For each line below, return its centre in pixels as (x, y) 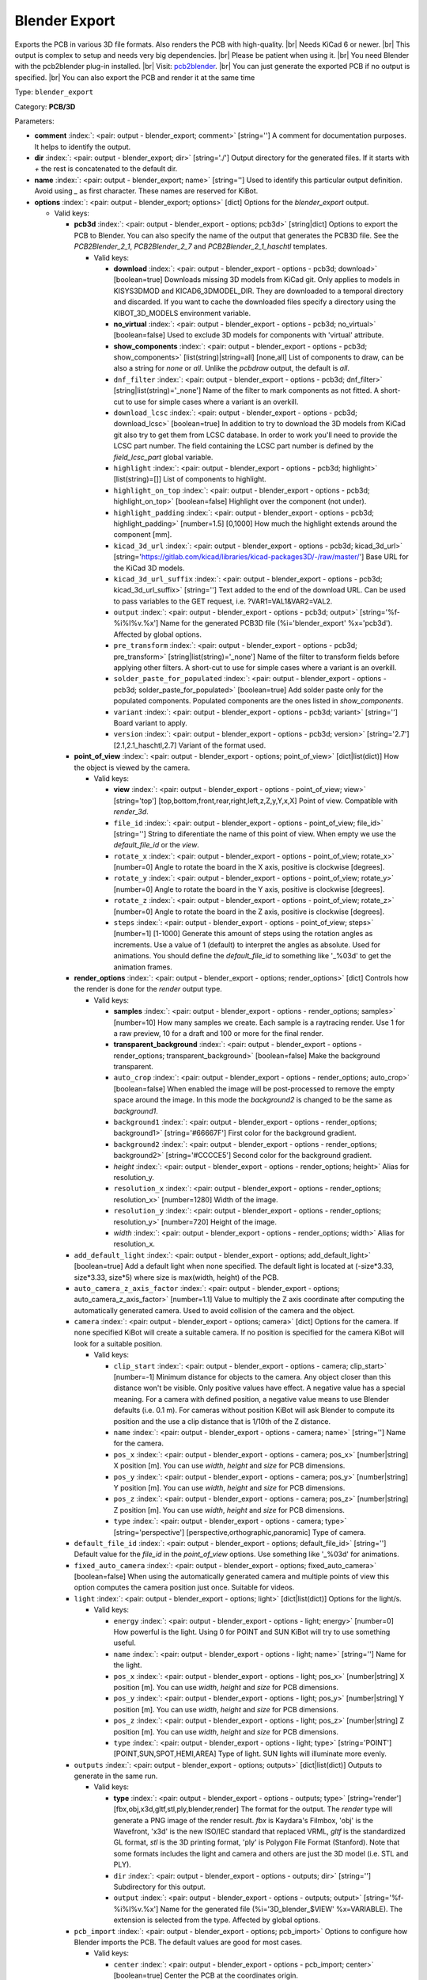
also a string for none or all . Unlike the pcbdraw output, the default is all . (232, 368)
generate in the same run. (116, 1776)
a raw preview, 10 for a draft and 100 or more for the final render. (219, 1033)
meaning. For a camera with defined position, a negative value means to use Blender (251, 1399)
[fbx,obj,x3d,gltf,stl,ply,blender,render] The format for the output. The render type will (253, 1809)
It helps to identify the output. (83, 147)
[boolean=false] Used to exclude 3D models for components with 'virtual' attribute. (249, 335)
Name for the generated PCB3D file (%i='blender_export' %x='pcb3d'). (276, 623)
